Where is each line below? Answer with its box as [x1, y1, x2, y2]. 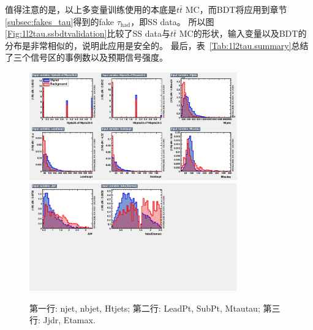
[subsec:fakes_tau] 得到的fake [5, 15, 114, 28]
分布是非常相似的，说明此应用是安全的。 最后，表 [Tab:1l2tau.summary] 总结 [5, 39, 309, 51]
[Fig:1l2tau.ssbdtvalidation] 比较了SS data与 [5, 27, 170, 40]
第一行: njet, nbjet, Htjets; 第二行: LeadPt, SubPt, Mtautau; [29, 301, 260, 314]
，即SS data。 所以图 [130, 15, 214, 28]
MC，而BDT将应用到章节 [185, 3, 287, 15]
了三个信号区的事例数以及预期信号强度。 [5, 51, 168, 64]
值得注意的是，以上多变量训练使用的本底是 [5, 3, 176, 15]
